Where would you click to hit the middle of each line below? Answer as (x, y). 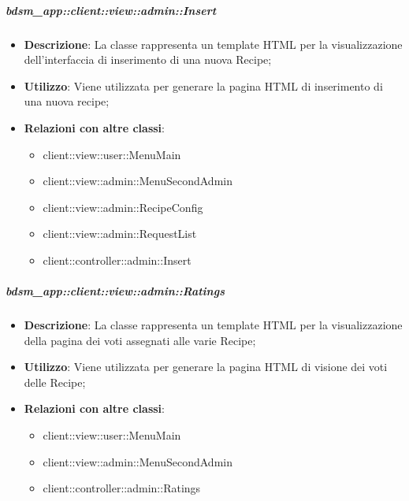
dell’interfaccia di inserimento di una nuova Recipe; (148, 59)
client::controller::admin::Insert (117, 260)
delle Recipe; (55, 382)
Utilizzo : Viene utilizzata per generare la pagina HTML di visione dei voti (206, 367)
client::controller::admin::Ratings (122, 488)
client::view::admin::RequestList (120, 234)
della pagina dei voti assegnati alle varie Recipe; (140, 340)
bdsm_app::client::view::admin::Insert (111, 10)
